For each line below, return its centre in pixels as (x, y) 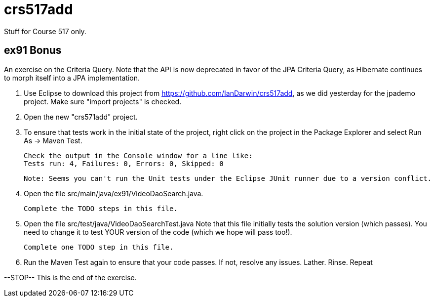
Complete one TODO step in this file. (99, 247)
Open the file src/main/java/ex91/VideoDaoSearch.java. (114, 193)
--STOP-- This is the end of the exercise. (70, 277)
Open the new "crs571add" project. (81, 117)
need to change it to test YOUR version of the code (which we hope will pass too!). (158, 232)
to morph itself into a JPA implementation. (72, 78)
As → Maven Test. (53, 140)
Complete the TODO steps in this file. (101, 208)
